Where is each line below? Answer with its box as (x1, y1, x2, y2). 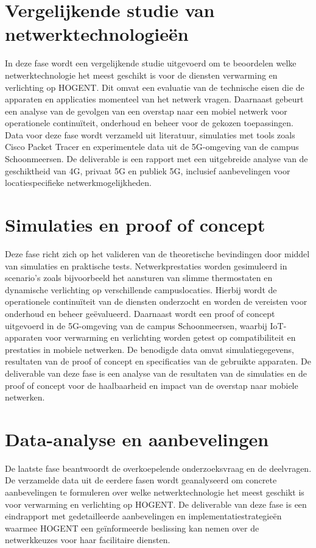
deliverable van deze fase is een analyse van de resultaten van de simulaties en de (5, 366, 307, 379)
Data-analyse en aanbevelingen (5, 426, 269, 451)
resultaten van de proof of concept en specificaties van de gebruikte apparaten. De (5, 355, 312, 368)
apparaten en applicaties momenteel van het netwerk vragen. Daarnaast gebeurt (5, 93, 304, 105)
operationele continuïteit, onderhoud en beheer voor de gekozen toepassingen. (5, 116, 293, 129)
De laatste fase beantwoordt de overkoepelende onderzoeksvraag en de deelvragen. (5, 461, 312, 474)
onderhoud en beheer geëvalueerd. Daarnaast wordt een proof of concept (5, 307, 275, 319)
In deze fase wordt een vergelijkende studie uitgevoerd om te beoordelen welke (5, 57, 297, 69)
